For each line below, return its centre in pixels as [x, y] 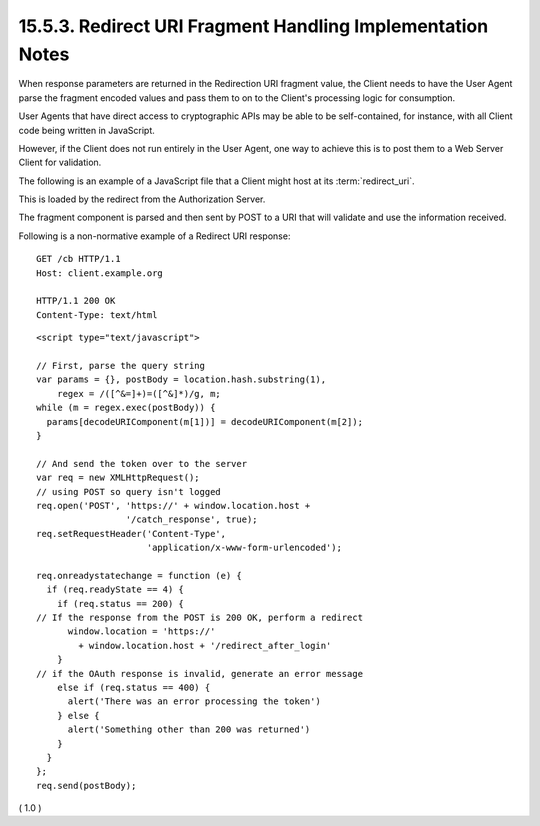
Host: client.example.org [100, 273]
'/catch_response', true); [192, 519]
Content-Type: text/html [97, 314]
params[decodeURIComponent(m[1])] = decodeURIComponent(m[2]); [205, 421]
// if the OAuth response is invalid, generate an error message [200, 673]
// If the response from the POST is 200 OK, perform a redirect [200, 618]
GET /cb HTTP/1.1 [78, 259]
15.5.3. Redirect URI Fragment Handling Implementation [253, 26]
